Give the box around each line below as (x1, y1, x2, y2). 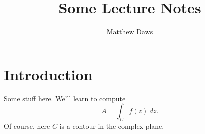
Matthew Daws (106, 26, 153, 37)
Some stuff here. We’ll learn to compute (4, 93, 126, 103)
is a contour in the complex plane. (59, 121, 164, 131)
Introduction (4, 64, 93, 84)
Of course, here (4, 121, 50, 131)
